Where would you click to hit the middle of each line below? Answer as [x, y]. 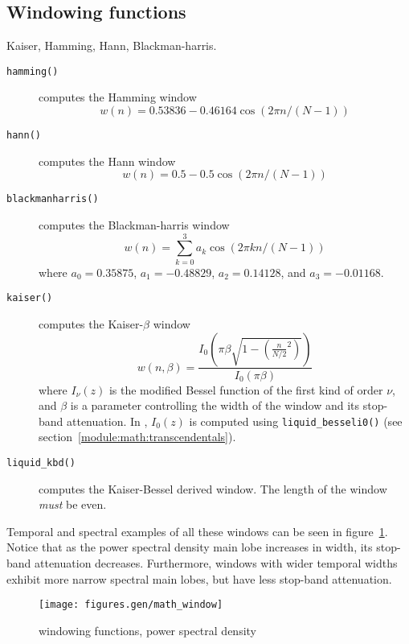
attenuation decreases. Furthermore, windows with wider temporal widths [216, 563]
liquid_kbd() [41, 462]
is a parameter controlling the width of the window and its [215, 405]
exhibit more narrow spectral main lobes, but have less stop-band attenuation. [199, 578]
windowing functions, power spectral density [147, 630]
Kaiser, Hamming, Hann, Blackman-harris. [112, 45]
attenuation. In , [107, 421]
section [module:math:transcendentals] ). [137, 437]
